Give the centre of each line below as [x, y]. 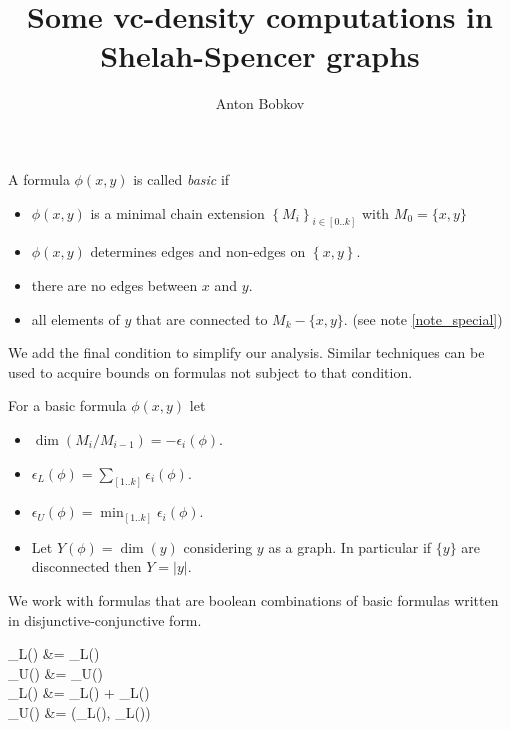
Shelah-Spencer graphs [260, 55]
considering [218, 546]
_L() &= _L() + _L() [79, 692]
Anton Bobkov [260, 103]
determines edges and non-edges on [198, 251]
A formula [39, 178]
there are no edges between [114, 284]
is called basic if [181, 178]
